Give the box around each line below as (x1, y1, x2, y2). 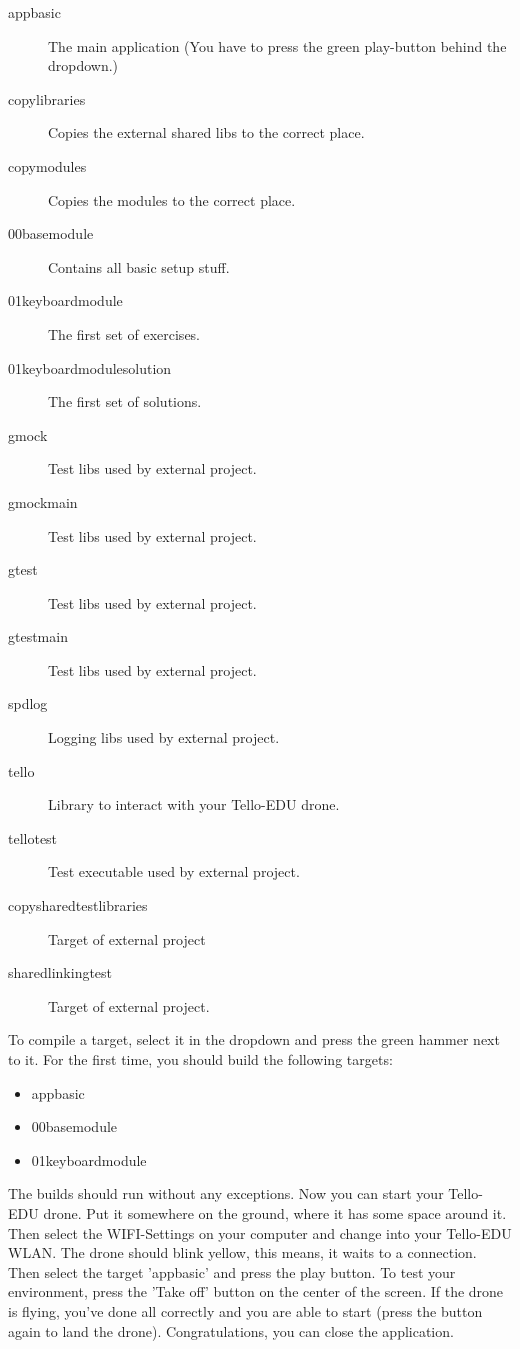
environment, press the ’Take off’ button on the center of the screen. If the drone (8, 1281, 504, 1302)
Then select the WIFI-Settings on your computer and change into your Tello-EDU (8, 1222, 512, 1243)
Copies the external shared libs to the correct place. (48, 122, 365, 143)
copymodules (8, 155, 87, 176)
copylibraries (8, 88, 86, 109)
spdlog (8, 693, 48, 714)
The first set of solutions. (48, 391, 202, 412)
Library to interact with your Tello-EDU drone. (48, 794, 340, 815)
